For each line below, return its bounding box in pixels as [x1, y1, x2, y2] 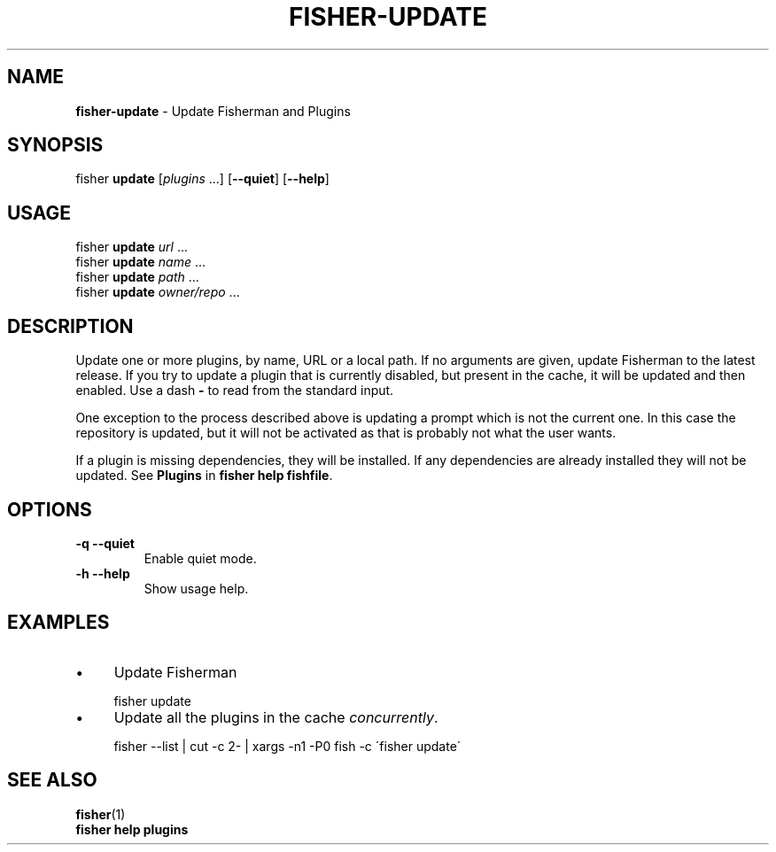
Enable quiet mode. [144, 550, 257, 566]
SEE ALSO [7, 769, 97, 792]
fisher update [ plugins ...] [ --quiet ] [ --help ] [75, 171, 330, 187]
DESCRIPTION [7, 314, 134, 337]
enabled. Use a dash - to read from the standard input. [75, 383, 394, 399]
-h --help [75, 565, 130, 581]
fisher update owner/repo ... [75, 284, 240, 300]
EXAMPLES [7, 611, 110, 634]
